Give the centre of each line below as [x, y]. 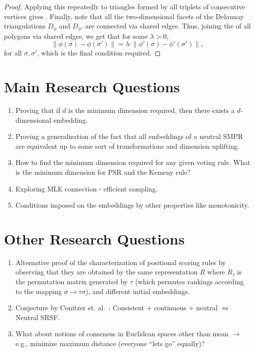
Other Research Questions [94, 238]
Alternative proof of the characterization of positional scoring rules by [121, 262]
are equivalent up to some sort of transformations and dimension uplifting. [127, 146]
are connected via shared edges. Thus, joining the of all [168, 26]
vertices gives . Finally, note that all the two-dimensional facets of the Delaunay [124, 16]
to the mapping [38, 291]
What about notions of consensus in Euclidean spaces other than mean [122, 334]
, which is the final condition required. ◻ [99, 53]
